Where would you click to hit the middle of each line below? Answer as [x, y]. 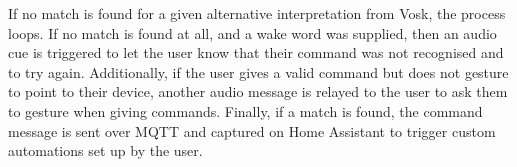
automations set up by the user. [105, 150]
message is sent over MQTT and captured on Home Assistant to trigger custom [252, 130]
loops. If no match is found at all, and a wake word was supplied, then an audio [252, 32]
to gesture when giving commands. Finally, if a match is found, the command [245, 110]
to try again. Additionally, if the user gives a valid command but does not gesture [258, 71]
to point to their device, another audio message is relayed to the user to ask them [258, 91]
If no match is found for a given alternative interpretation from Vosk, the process [257, 13]
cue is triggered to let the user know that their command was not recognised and [256, 52]
